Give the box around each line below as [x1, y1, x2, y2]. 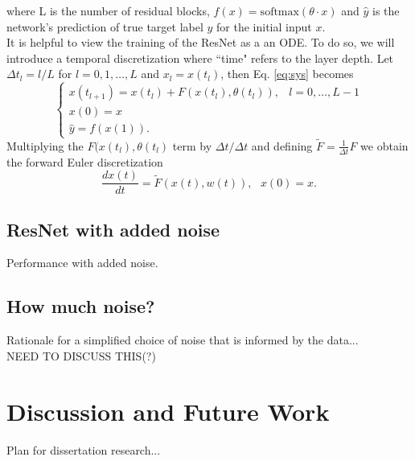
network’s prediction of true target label [6, 18, 203, 35]
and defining [251, 137, 313, 154]
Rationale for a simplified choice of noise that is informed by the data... [6, 331, 359, 348]
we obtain [360, 137, 409, 154]
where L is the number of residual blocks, [6, 2, 210, 19]
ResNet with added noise [6, 216, 220, 241]
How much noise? [6, 294, 155, 319]
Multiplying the [6, 137, 84, 154]
